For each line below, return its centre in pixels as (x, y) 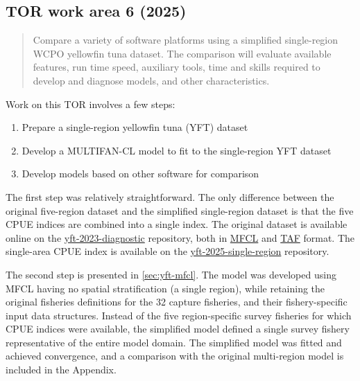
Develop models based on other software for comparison (140, 174)
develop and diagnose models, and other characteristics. (151, 80)
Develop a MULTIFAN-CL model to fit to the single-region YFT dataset (177, 150)
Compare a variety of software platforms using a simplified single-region (186, 40)
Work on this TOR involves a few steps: (91, 104)
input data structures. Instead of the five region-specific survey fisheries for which (179, 315)
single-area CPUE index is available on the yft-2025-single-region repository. (168, 251)
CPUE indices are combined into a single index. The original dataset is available (177, 224)
